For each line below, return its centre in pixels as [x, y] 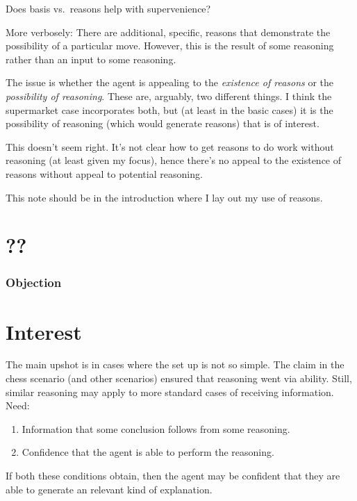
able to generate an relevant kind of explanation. [109, 489]
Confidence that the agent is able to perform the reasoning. [148, 452]
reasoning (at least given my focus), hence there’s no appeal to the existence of [174, 160]
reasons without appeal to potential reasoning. [104, 173]
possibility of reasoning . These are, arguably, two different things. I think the [169, 96]
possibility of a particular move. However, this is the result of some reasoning [170, 46]
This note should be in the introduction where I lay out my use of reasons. [164, 197]
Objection [34, 282]
